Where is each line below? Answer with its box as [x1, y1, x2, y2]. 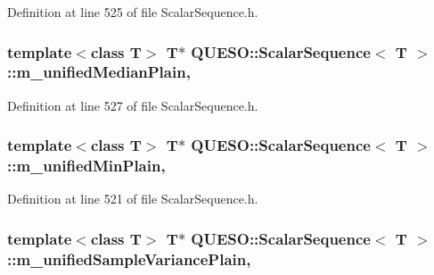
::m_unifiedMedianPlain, [7, 61, 191, 83]
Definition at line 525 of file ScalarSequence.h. [7, 3, 258, 21]
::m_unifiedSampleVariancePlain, [7, 247, 251, 270]
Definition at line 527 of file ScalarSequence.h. [7, 96, 258, 114]
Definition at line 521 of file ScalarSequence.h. [7, 189, 258, 208]
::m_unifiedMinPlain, [7, 154, 166, 177]
